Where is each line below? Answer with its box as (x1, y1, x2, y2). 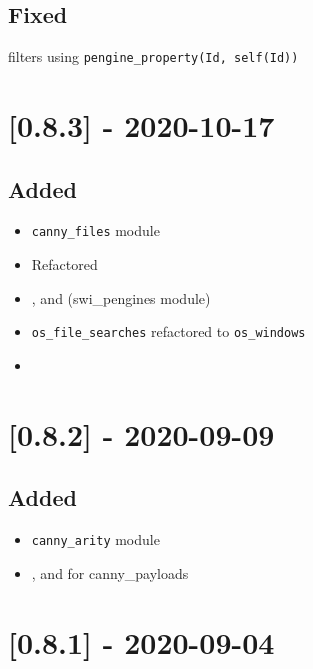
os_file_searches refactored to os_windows (31, 321, 306, 342)
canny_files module (31, 220, 160, 241)
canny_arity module (31, 529, 160, 550)
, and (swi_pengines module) (31, 287, 211, 308)
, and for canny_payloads (31, 562, 189, 583)
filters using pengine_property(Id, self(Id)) (8, 46, 299, 67)
